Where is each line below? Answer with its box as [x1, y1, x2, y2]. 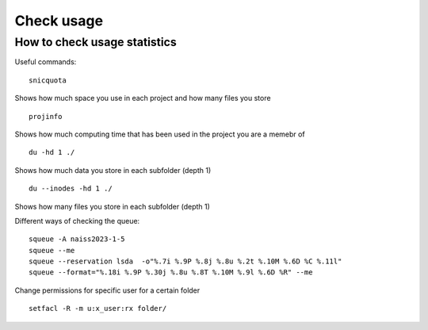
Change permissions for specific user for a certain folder [14, 286, 201, 295]
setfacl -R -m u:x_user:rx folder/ [29, 304, 167, 313]
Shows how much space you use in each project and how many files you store [14, 94, 271, 103]
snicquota [29, 75, 67, 85]
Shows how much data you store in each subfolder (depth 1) [14, 165, 212, 175]
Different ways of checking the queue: [14, 216, 140, 225]
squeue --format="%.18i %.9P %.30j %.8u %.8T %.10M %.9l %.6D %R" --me [29, 268, 313, 277]
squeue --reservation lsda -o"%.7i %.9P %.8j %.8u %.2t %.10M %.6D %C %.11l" [29, 257, 342, 266]
